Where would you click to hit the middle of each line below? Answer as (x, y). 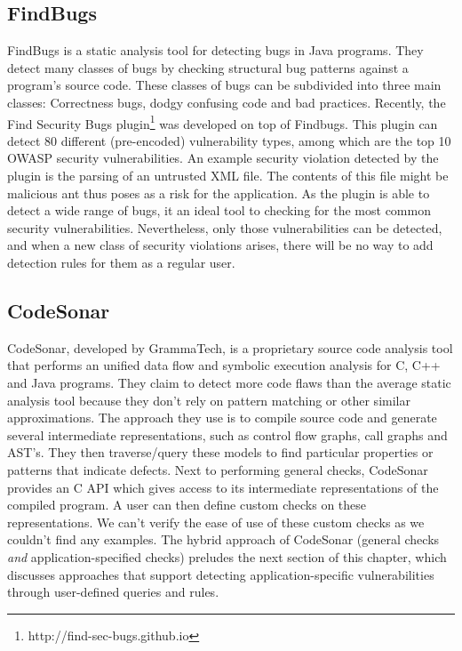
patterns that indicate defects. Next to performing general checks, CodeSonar (218, 469)
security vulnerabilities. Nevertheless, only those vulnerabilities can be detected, (225, 227)
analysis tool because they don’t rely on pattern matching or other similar (209, 400)
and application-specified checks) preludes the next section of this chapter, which (227, 556)
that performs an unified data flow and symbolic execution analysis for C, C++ (224, 365)
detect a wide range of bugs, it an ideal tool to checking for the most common (219, 210)
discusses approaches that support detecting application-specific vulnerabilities (221, 574)
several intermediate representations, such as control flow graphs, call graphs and (227, 434)
